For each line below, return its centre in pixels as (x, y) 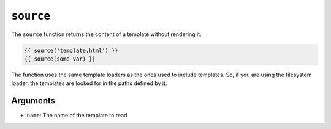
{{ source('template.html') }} (71, 50)
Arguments (33, 101)
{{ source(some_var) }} (60, 59)
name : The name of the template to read (77, 116)
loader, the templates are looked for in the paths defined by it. (89, 83)
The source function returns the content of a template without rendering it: (106, 34)
